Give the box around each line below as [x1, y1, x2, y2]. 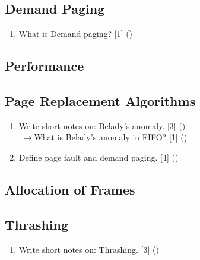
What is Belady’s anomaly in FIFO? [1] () [34, 131, 188, 143]
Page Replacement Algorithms [5, 91, 196, 109]
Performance [5, 57, 84, 75]
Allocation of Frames [5, 180, 135, 198]
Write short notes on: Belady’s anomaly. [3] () [18, 119, 186, 131]
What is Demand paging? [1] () [18, 27, 133, 40]
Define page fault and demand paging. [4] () [18, 151, 179, 163]
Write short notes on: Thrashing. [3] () [18, 243, 159, 255]
